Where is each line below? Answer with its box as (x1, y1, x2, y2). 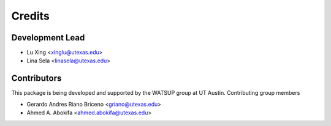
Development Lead (11, 32, 85, 43)
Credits (11, 9, 50, 23)
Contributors (11, 73, 62, 84)
